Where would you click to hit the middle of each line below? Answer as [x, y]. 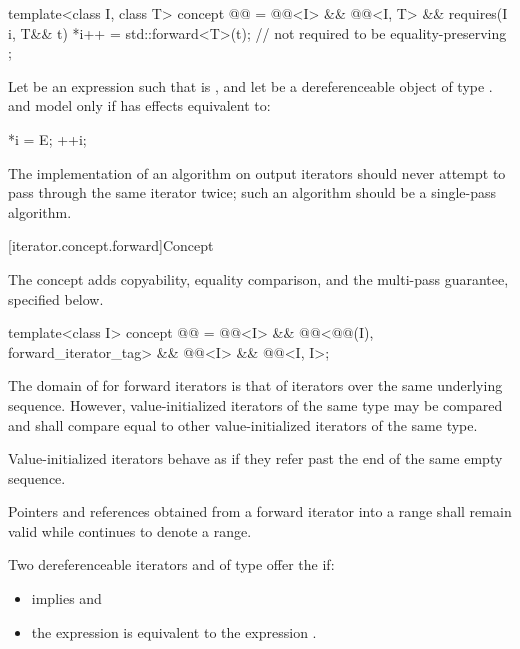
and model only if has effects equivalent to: [139, 105]
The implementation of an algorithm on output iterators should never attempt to [257, 172]
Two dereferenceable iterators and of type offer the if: [171, 564]
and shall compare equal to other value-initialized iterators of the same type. [243, 424]
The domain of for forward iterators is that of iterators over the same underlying [255, 385]
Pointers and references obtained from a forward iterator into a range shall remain [260, 511]
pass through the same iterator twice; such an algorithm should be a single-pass [252, 192]
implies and [66, 598]
